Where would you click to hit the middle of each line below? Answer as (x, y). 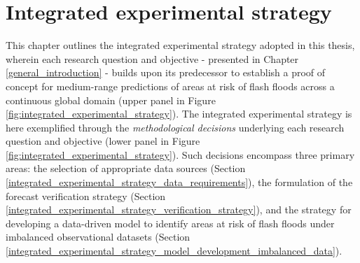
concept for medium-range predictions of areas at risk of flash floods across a (170, 86)
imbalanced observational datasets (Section (98, 237)
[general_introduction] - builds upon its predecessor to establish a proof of (166, 72)
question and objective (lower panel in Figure (103, 141)
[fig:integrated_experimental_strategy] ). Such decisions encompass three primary (180, 154)
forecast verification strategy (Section (86, 196)
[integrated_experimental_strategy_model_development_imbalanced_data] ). (174, 251)
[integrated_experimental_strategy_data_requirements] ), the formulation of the (179, 182)
